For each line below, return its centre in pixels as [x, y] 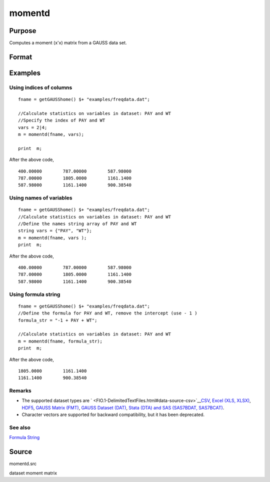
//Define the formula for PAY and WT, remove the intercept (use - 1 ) [108, 313]
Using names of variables [41, 198]
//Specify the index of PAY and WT [62, 120]
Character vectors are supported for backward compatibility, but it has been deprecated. [113, 414]
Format [21, 57]
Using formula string [35, 294]
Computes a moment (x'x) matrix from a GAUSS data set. [68, 43]
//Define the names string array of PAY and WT [77, 224]
